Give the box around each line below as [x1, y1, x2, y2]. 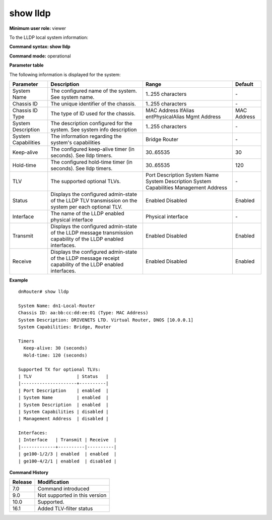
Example [9, 277, 28, 283]
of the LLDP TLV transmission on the [50, 197, 138, 204]
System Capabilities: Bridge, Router [18, 324, 112, 330]
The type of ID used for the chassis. [50, 110, 136, 117]
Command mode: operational [9, 53, 71, 59]
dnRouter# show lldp [18, 289, 69, 295]
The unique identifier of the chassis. [50, 100, 136, 107]
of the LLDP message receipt [50, 255, 120, 262]
